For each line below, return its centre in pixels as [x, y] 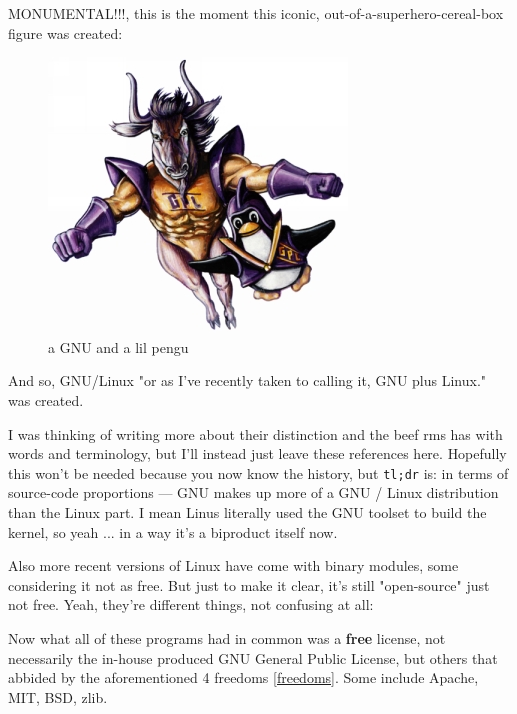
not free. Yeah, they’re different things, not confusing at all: [191, 604]
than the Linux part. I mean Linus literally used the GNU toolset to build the [247, 512]
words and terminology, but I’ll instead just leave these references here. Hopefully [257, 453]
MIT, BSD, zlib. [58, 696]
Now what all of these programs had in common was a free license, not [227, 637]
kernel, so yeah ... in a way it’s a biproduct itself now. [173, 531]
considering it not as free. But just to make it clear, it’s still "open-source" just [249, 584]
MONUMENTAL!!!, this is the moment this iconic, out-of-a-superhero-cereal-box [256, 13]
